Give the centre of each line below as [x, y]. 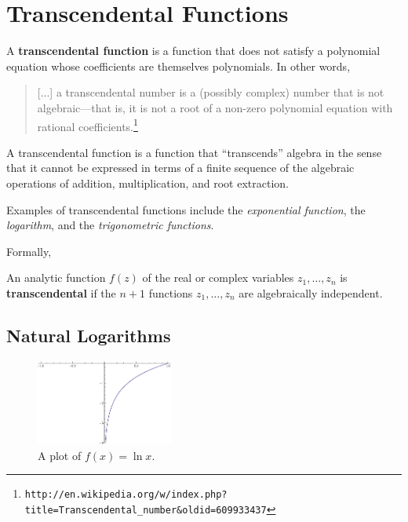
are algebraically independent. [311, 292]
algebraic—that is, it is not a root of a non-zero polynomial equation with [215, 107]
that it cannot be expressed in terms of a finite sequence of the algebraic [180, 168]
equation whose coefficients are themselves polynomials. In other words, [178, 66]
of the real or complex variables [218, 277]
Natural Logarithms [89, 335]
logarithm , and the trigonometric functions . [110, 225]
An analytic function [56, 277]
